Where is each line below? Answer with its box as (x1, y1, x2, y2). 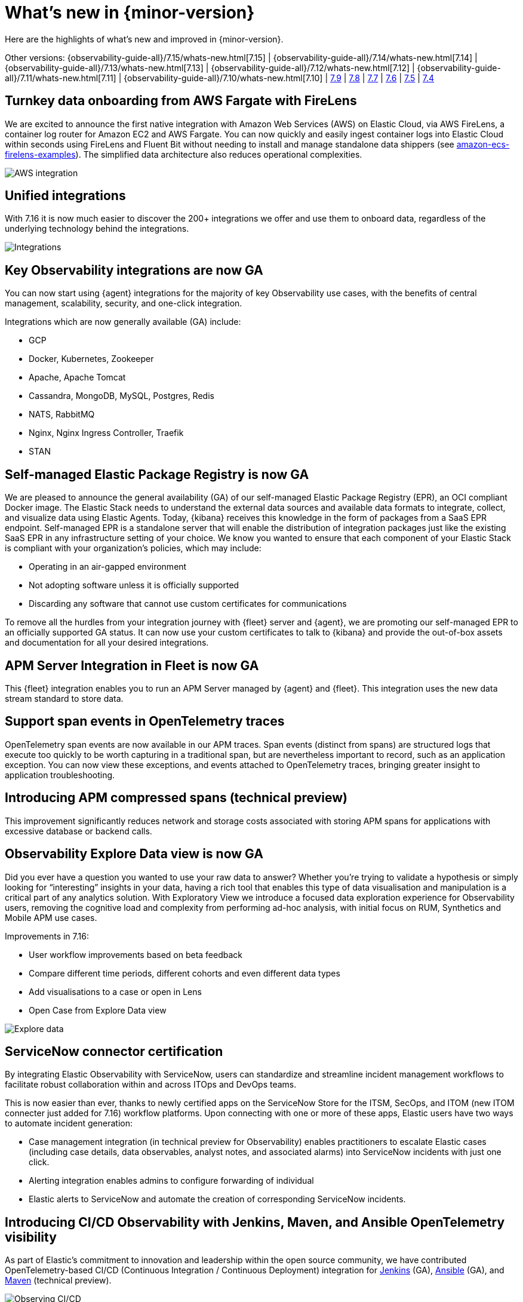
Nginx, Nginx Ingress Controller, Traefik (29, 428, 184, 438)
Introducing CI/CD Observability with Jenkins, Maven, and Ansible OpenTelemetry (5, 1214, 505, 1230)
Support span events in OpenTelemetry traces (5, 714, 285, 729)
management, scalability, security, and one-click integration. (5, 298, 242, 309)
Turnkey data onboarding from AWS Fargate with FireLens (5, 93, 357, 109)
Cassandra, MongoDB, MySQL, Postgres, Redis (29, 391, 214, 401)
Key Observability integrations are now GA (5, 262, 263, 278)
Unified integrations (5, 188, 126, 204)
